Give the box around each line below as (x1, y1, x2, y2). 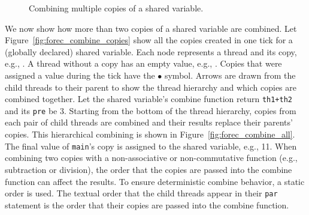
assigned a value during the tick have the (5, 68, 155, 81)
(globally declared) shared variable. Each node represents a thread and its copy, (5, 45, 297, 58)
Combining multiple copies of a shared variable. (29, 2, 204, 14)
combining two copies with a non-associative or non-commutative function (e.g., (5, 151, 298, 164)
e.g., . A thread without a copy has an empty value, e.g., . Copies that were (5, 57, 282, 70)
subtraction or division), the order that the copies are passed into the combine (5, 163, 292, 175)
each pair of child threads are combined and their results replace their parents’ (5, 116, 293, 129)
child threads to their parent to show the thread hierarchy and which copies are (5, 80, 297, 93)
